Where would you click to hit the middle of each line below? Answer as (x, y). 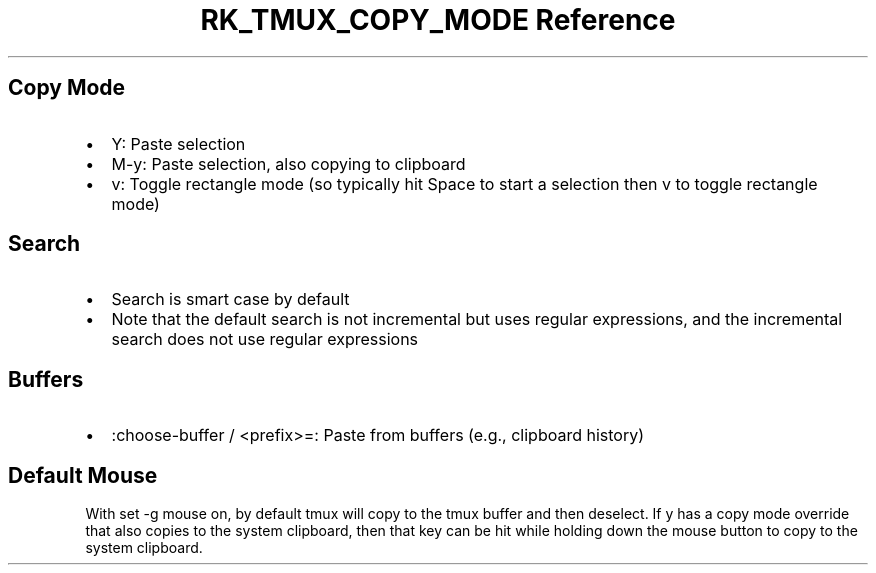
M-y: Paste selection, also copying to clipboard (288, 163)
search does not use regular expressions (265, 339)
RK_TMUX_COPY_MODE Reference (438, 20)
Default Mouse (83, 475)
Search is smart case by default (230, 299)
